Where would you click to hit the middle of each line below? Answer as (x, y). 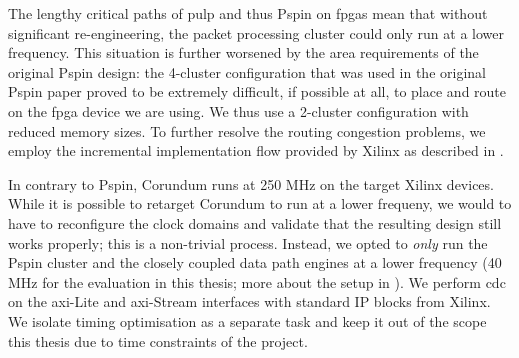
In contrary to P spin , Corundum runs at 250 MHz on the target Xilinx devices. (251, 183)
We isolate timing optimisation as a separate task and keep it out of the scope (247, 320)
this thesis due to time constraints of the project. (158, 340)
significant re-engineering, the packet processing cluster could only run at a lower (256, 32)
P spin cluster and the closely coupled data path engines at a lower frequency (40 (255, 262)
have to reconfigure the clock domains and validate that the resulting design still (255, 222)
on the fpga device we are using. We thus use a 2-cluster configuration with (238, 110)
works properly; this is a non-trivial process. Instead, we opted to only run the (248, 242)
